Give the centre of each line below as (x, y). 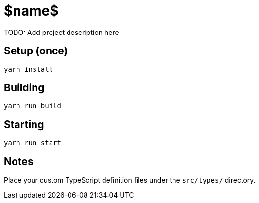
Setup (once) (36, 51)
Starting (24, 124)
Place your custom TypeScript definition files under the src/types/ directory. (130, 180)
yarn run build (33, 106)
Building (24, 88)
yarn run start (33, 143)
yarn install (29, 69)
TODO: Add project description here (61, 32)
